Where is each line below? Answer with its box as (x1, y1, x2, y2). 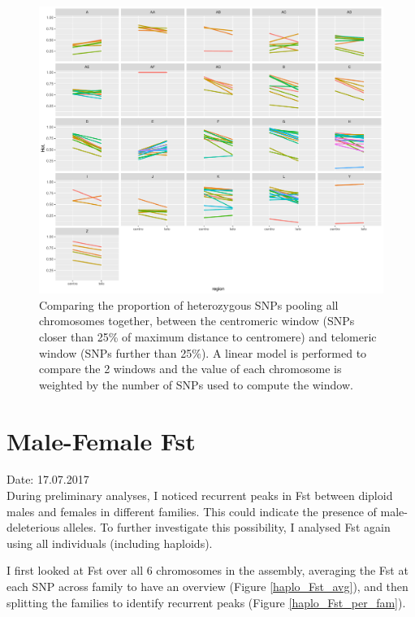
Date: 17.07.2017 (6, 471, 89, 488)
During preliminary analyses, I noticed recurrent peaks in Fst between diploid (6, 487, 393, 504)
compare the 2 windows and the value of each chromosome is (39, 360, 342, 377)
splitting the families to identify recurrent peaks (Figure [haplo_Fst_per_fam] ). (6, 593, 406, 610)
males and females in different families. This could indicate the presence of (6, 502, 377, 519)
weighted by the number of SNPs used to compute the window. (39, 376, 353, 393)
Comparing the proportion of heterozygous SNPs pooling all (39, 296, 339, 313)
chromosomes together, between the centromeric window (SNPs (39, 312, 355, 329)
